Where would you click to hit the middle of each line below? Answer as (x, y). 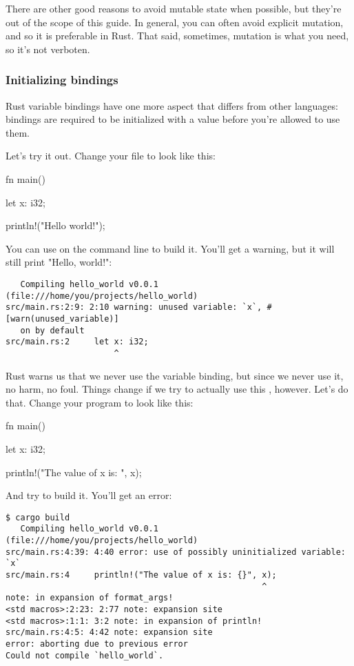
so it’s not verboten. (48, 49)
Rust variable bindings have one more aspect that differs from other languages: (172, 105)
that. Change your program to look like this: (100, 402)
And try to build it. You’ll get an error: (89, 495)
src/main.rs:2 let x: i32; (77, 342)
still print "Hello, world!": (59, 262)
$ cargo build (38, 517)
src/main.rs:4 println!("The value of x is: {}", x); (141, 575)
